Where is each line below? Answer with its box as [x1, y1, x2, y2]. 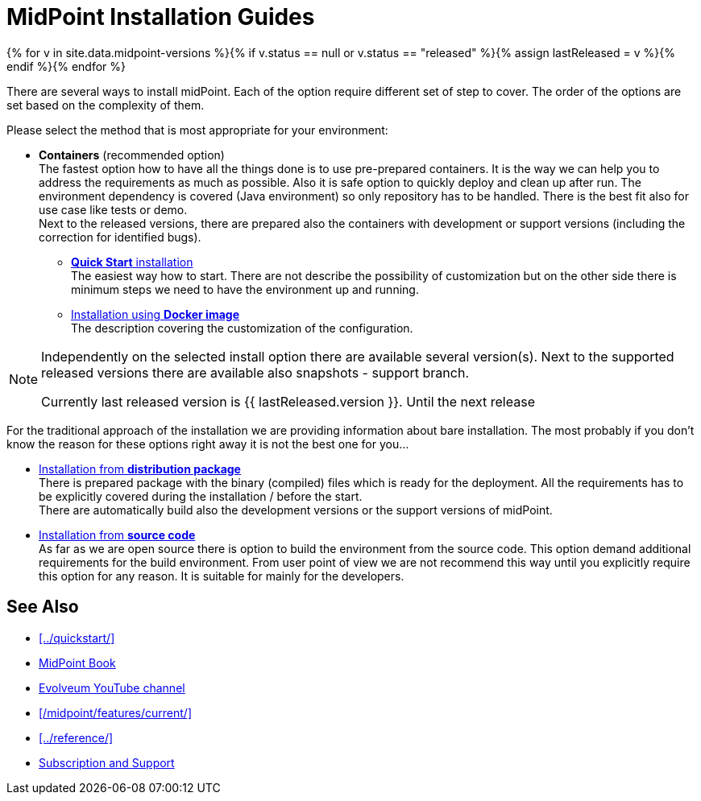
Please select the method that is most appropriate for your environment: [6, 122, 388, 137]
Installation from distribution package [39, 461, 241, 476]
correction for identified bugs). [39, 229, 201, 244]
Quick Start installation [71, 254, 193, 269]
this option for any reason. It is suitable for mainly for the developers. [39, 568, 404, 583]
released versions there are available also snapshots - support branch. [41, 364, 469, 381]
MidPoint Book [39, 655, 116, 670]
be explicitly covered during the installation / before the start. [39, 489, 363, 503]
